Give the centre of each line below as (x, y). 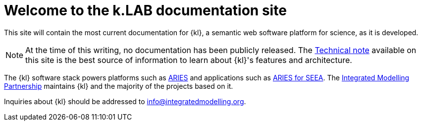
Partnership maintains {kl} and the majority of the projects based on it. (119, 86)
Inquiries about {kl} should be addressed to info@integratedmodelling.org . (125, 101)
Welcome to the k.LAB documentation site (145, 10)
